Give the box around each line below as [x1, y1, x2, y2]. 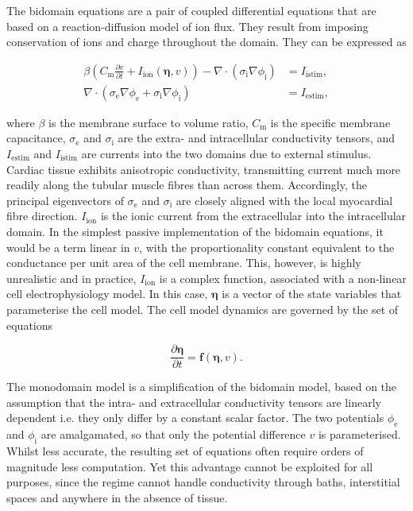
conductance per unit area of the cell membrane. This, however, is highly [6, 254, 361, 271]
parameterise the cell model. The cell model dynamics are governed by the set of [6, 300, 399, 317]
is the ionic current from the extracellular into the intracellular [100, 207, 407, 224]
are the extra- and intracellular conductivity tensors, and [118, 130, 395, 146]
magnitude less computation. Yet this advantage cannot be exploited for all [6, 458, 373, 474]
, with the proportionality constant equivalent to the [139, 238, 395, 255]
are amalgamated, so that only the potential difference [41, 426, 306, 443]
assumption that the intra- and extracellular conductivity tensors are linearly [6, 393, 381, 410]
